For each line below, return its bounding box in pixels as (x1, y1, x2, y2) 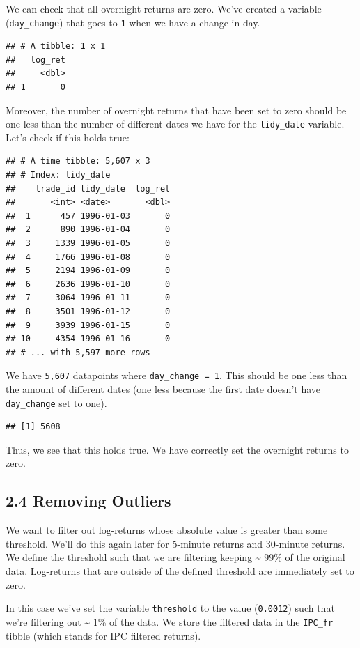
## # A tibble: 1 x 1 (6, 41, 106, 52)
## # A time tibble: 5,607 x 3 (6, 156, 150, 167)
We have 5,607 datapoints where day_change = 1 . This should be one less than (6, 368, 347, 383)
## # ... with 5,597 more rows (6, 347, 150, 357)
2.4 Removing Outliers (6, 490, 171, 511)
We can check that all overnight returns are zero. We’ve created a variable (6, 1, 322, 15)
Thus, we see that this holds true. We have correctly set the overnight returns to (6, 442, 349, 456)
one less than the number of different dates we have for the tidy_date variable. (6, 116, 345, 131)
